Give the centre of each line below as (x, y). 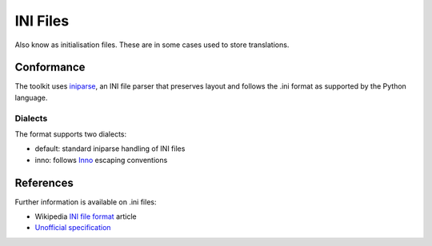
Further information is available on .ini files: (86, 202)
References (44, 183)
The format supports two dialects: (71, 134)
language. (31, 97)
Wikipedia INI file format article (86, 216)
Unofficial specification (73, 228)
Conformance (50, 67)
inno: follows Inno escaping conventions (101, 160)
